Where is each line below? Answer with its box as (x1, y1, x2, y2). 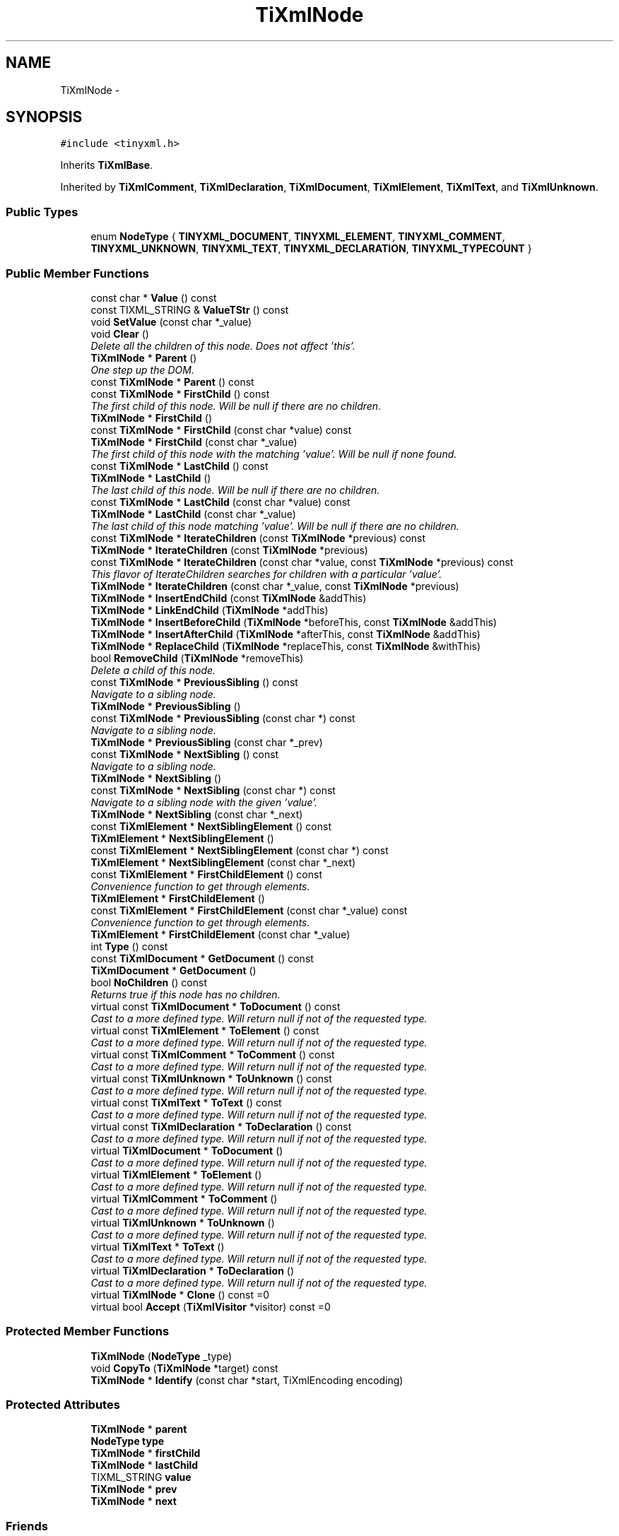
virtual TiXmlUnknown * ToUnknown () (90, 1216, 275, 1229)
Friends (6, 1518, 48, 1533)
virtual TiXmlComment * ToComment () (90, 1192, 278, 1205)
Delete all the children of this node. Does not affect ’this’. (90, 339, 355, 352)
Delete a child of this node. (90, 663, 216, 676)
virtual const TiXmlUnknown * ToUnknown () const (90, 1072, 332, 1085)
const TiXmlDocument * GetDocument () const (90, 952, 314, 964)
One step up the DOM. (90, 363, 194, 376)
